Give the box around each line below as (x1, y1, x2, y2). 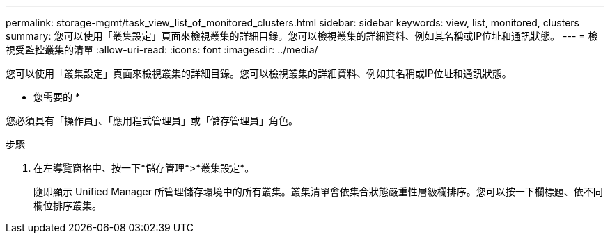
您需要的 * (33, 91, 80, 103)
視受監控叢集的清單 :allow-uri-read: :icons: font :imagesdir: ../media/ (6, 44, 318, 56)
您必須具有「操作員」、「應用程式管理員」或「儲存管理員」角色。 (6, 115, 298, 126)
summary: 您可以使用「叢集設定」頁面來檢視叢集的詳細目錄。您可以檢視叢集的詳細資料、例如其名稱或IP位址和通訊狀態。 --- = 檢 (6, 30, 598, 42)
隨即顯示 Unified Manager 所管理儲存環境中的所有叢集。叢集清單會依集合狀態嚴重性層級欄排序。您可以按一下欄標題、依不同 (33, 186, 603, 197)
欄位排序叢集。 (33, 199, 102, 211)
